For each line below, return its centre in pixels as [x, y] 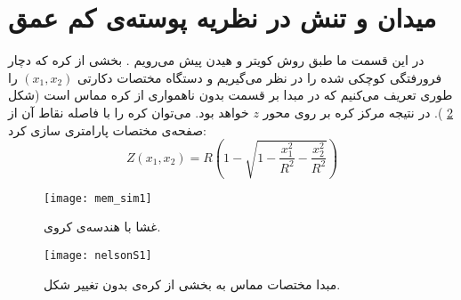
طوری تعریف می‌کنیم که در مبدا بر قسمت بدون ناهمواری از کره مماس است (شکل [230, 95]
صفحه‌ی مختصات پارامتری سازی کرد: [107, 130]
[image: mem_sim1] [98, 198]
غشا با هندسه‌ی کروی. [102, 227]
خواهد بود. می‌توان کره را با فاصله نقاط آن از [129, 112]
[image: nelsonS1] [98, 255]
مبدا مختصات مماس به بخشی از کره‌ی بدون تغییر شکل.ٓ [192, 284]
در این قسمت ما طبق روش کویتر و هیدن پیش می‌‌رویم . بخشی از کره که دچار [216, 60]
